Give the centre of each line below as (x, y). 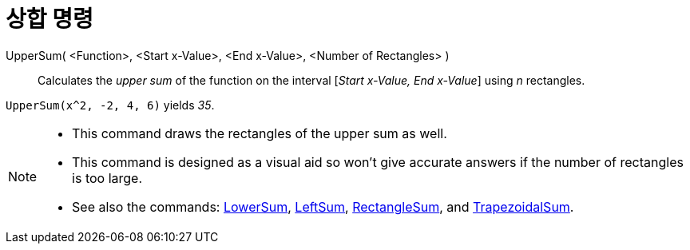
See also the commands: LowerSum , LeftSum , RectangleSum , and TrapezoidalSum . (323, 206)
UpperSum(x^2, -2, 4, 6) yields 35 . (110, 105)
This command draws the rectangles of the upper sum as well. (260, 133)
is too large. (107, 178)
